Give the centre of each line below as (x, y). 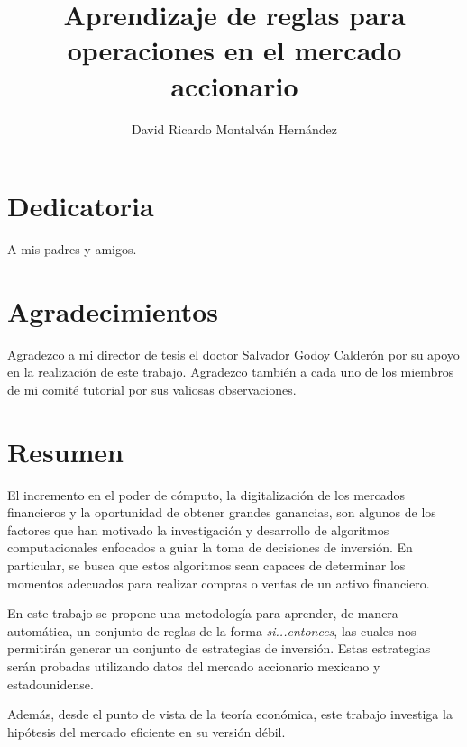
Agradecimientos (113, 310)
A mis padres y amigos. (72, 249)
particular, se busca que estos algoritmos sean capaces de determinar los (206, 565)
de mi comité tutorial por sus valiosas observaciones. (152, 389)
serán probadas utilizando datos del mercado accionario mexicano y (194, 666)
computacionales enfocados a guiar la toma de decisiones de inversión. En (210, 547)
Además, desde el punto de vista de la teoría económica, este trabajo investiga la (230, 714)
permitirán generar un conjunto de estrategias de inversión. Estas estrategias (219, 648)
